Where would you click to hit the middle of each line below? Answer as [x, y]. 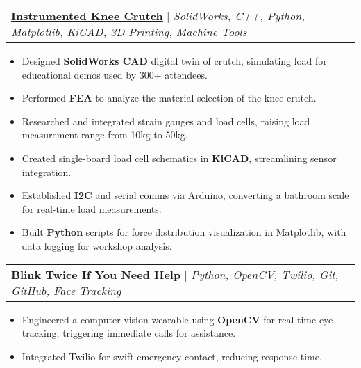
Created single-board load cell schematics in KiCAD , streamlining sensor [179, 158]
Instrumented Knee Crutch [87, 16]
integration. [47, 171]
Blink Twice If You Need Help [96, 274]
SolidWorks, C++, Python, [239, 16]
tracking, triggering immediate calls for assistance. [129, 333]
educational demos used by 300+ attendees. [115, 74]
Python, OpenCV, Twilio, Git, [265, 274]
